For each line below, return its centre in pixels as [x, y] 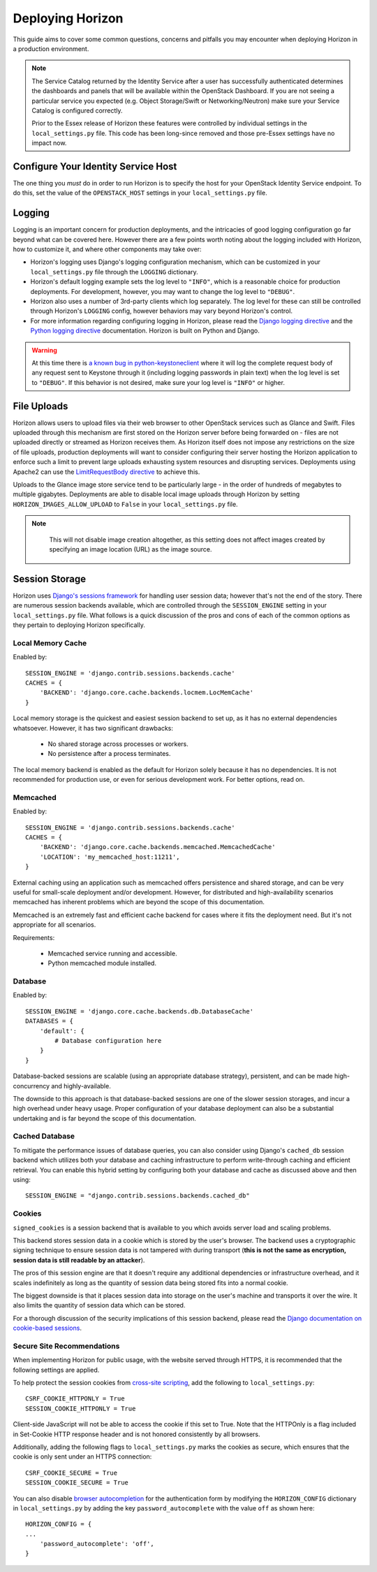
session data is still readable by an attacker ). [79, 1260]
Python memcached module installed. [102, 963]
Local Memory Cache [50, 643]
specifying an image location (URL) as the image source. [131, 549]
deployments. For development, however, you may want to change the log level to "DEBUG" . [163, 291]
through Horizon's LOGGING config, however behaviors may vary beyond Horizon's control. [162, 311]
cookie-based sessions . [47, 1328]
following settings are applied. [56, 1370]
